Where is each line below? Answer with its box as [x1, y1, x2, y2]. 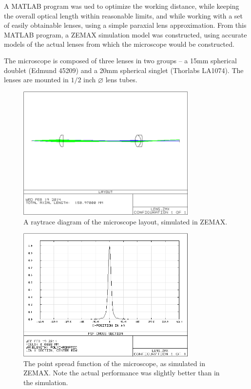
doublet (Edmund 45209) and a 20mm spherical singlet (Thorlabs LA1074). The [4, 65, 244, 75]
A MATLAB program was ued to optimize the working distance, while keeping [4, 1, 239, 11]
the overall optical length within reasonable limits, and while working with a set [4, 10, 243, 20]
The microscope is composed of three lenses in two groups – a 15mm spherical [4, 55, 237, 65]
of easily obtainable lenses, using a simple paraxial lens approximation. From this [4, 20, 247, 30]
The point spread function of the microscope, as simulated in [23, 358, 205, 368]
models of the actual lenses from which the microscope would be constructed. [4, 39, 234, 49]
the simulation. [23, 377, 68, 387]
